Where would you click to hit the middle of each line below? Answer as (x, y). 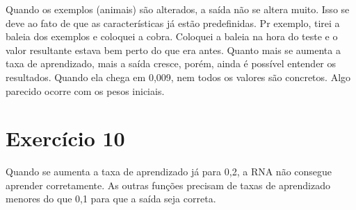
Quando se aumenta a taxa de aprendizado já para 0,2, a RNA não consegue (169, 172)
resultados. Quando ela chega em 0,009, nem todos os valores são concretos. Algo (178, 77)
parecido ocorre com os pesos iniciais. (85, 90)
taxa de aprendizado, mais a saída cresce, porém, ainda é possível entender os (171, 63)
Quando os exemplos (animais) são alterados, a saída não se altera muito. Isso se (178, 9)
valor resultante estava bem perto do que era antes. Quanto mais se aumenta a (173, 50)
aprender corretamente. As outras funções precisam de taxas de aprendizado (168, 185)
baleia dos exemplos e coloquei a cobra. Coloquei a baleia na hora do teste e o (172, 36)
